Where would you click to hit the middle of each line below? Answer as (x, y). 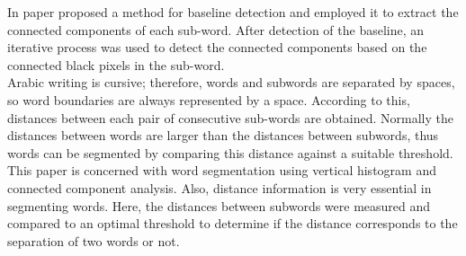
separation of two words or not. (94, 240)
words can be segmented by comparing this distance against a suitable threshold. (230, 152)
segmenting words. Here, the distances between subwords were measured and (219, 205)
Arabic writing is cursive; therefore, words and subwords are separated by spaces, (231, 82)
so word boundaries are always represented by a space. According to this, (209, 99)
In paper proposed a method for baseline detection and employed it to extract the (233, 12)
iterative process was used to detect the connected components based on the (217, 47)
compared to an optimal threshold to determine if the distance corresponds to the (233, 223)
